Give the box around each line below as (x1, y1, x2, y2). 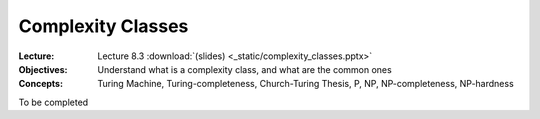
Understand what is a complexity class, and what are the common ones (97, 63, 392, 75)
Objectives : (18, 63, 68, 75)
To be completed (18, 96, 89, 108)
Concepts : (18, 78, 64, 90)
